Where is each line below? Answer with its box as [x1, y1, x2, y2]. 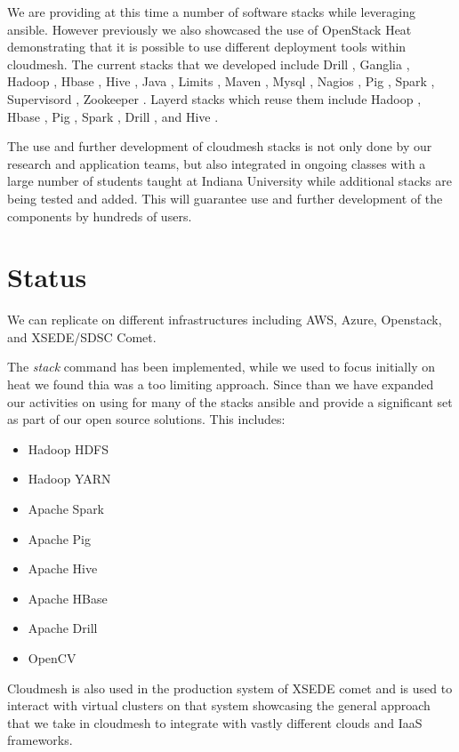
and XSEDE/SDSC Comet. [7, 327, 157, 346]
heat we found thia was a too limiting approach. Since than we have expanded [7, 375, 434, 394]
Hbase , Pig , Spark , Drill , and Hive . [7, 107, 219, 125]
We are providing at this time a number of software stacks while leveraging [7, 3, 415, 20]
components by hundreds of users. [7, 206, 192, 225]
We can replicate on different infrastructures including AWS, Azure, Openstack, [7, 310, 442, 329]
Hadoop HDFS [28, 439, 109, 458]
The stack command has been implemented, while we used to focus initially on [7, 357, 435, 376]
